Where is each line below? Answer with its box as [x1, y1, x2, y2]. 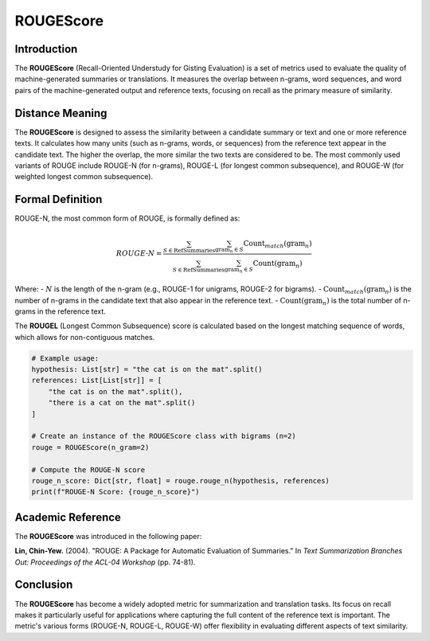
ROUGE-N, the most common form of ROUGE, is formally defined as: [14, 213, 240, 223]
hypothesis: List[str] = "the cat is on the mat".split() [31, 365, 263, 374]
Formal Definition [14, 193, 103, 206]
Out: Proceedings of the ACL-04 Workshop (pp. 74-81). [14, 557, 196, 567]
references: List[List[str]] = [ [31, 376, 162, 385]
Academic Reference [14, 510, 121, 524]
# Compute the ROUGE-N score [31, 465, 146, 474]
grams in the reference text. [14, 307, 107, 316]
